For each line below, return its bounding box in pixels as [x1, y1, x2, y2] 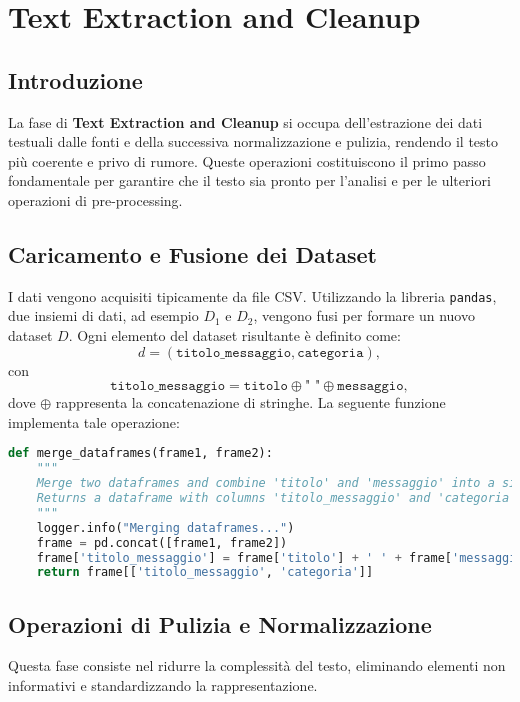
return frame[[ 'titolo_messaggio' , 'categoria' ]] [36, 565, 374, 580]
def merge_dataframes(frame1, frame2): [8, 446, 273, 461]
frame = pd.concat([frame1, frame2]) [36, 535, 288, 550]
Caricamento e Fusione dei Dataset [8, 238, 377, 269]
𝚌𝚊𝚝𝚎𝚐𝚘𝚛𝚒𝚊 [297, 345, 364, 360]
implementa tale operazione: [8, 411, 180, 432]
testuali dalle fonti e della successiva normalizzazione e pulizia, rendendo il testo [8, 131, 499, 152]
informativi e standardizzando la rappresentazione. [8, 675, 318, 696]
